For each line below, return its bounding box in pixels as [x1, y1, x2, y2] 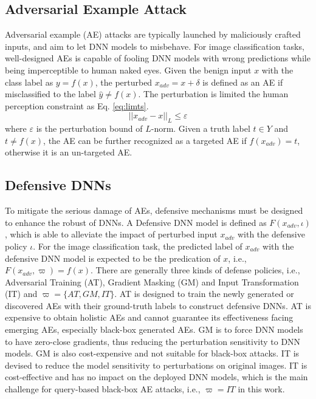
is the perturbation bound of [36, 122, 143, 135]
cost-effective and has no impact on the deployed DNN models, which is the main [5, 370, 308, 383]
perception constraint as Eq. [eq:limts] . [5, 99, 149, 112]
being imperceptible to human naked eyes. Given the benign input [5, 63, 252, 76]
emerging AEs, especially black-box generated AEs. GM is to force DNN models [5, 323, 303, 336]
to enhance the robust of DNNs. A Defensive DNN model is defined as [5, 216, 267, 228]
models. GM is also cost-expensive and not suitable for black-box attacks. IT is [5, 347, 300, 360]
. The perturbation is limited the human [138, 87, 289, 100]
